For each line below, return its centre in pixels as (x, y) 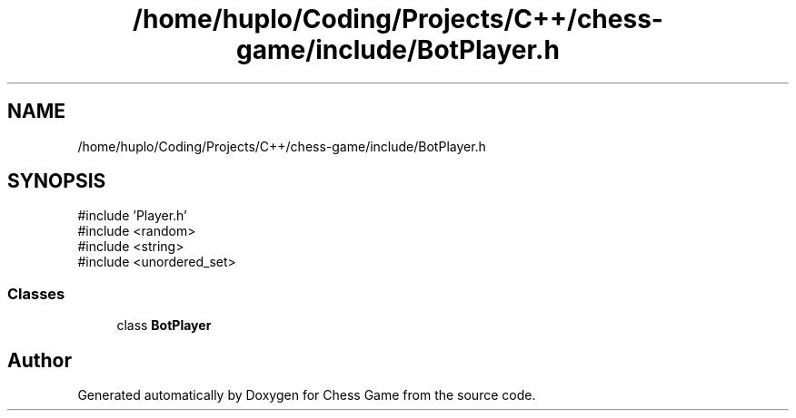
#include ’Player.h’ (132, 216)
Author (40, 360)
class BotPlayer (164, 326)
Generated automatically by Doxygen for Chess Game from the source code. (307, 395)
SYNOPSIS (57, 181)
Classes (36, 293)
